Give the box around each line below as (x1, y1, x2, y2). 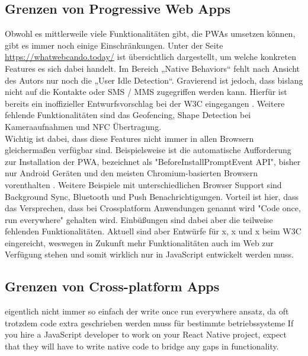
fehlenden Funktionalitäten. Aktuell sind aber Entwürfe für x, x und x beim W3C (5, 225, 301, 237)
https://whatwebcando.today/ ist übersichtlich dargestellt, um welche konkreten (5, 50, 296, 63)
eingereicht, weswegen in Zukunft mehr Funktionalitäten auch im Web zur (5, 236, 274, 249)
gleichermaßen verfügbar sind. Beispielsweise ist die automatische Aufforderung (5, 144, 291, 156)
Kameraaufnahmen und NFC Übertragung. (5, 120, 162, 132)
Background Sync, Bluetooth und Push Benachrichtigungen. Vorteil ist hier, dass (5, 190, 299, 202)
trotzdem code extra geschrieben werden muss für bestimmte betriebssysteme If (5, 316, 294, 329)
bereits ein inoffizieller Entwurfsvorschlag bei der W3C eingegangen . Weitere (5, 97, 285, 109)
